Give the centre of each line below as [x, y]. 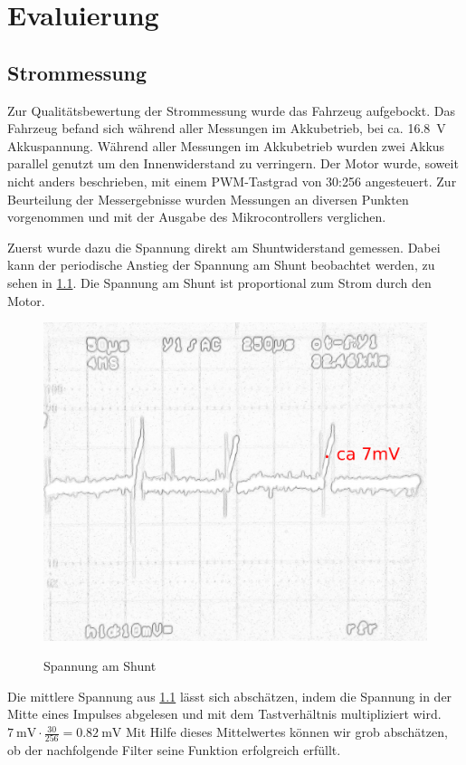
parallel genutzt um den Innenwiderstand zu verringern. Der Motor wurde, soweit [233, 163]
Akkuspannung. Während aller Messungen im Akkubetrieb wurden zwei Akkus [226, 145]
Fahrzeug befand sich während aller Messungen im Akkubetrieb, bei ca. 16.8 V [227, 128]
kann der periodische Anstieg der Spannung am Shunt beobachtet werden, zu [221, 265]
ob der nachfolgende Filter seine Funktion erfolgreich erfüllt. [174, 750]
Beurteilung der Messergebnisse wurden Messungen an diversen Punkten [208, 199]
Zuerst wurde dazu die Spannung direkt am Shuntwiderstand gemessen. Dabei [224, 247]
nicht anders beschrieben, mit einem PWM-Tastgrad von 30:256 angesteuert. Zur [232, 181]
